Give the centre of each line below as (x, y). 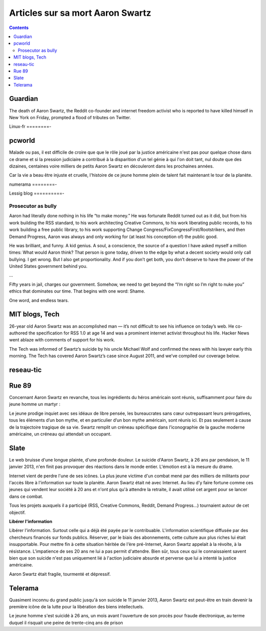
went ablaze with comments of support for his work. (62, 340)
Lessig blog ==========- (37, 193)
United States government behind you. (48, 266)
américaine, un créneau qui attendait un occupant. (60, 434)
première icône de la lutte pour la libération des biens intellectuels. (77, 607)
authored (18, 333)
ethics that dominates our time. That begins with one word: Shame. (77, 291)
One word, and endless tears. (39, 300)
